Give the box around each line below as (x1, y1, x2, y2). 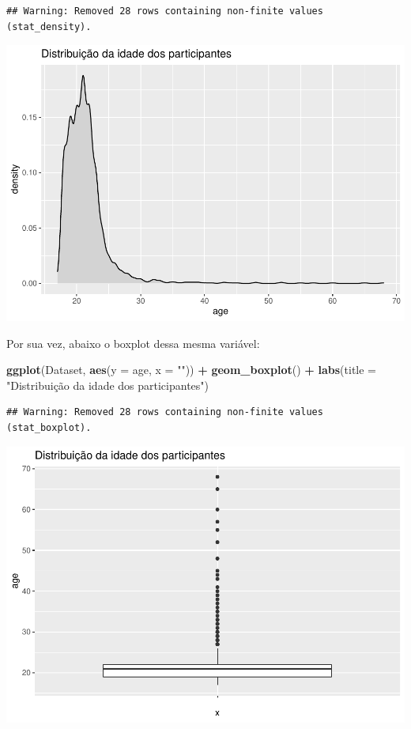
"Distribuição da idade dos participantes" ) (6, 376, 209, 393)
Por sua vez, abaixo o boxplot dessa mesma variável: (6, 334, 260, 351)
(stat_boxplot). (6, 422, 92, 434)
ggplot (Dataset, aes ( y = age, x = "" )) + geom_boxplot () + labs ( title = (6, 361, 376, 378)
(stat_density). (6, 21, 92, 32)
